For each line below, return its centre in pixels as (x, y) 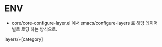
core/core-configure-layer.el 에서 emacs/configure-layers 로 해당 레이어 (84, 23)
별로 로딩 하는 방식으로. (35, 29)
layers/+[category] (24, 39)
